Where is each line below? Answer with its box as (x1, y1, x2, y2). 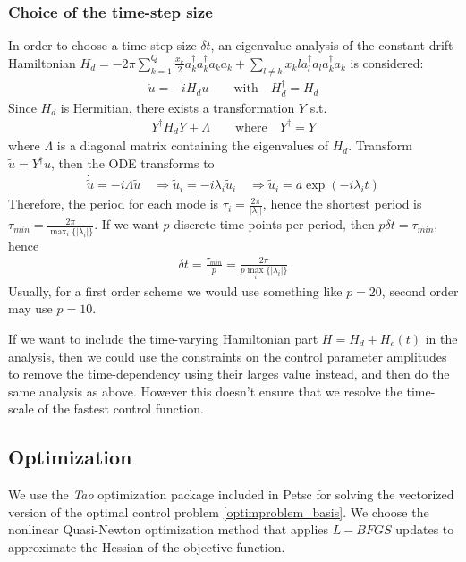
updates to (395, 520, 454, 539)
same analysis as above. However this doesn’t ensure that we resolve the (8, 381, 402, 400)
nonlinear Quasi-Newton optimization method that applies (8, 520, 329, 539)
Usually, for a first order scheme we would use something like (8, 281, 343, 300)
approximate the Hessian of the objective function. (8, 537, 285, 556)
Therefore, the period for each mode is (8, 194, 219, 213)
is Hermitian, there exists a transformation (60, 98, 295, 116)
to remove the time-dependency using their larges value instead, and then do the (8, 364, 450, 383)
